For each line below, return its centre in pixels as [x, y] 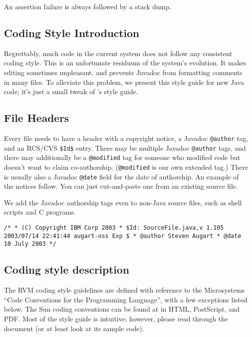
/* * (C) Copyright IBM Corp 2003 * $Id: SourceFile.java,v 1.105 [114, 228]
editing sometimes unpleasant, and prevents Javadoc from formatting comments [123, 72]
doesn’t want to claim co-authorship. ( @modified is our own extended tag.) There [126, 167]
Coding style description [67, 269]
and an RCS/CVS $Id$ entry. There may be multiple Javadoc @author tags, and [125, 148]
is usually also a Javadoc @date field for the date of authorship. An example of [121, 176]
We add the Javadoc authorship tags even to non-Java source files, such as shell [123, 202]
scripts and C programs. [40, 212]
